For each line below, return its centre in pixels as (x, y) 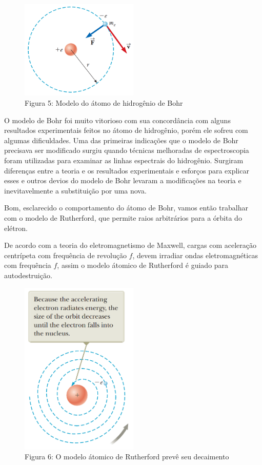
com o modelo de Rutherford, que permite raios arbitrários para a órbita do (123, 218)
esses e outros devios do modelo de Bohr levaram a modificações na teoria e (123, 180)
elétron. (16, 228)
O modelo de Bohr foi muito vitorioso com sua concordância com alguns (117, 120)
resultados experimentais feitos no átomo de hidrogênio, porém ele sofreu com (126, 130)
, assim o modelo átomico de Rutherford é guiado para (143, 265)
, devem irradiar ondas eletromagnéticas (195, 255)
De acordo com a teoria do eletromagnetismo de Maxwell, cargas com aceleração (130, 245)
